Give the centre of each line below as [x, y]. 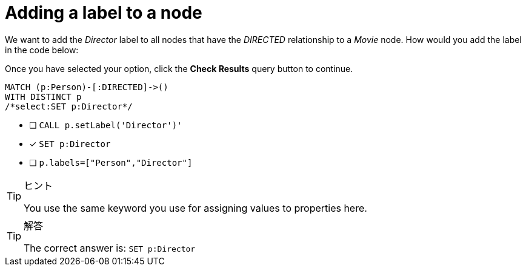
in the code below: [42, 50]
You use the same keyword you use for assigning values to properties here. [195, 208]
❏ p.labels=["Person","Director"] [111, 162]
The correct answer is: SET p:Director [110, 248]
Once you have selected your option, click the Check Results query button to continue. [179, 68]
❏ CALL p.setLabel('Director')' [106, 125]
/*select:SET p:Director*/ [69, 106]
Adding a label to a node [104, 13]
